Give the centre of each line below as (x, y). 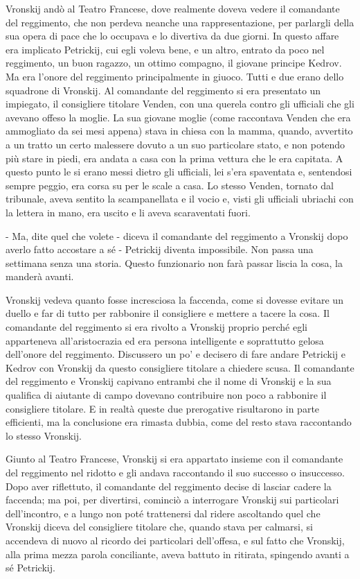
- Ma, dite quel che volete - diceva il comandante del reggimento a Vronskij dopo (177, 235)
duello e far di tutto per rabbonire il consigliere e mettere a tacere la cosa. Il (168, 313)
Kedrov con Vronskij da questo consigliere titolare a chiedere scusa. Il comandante (180, 367)
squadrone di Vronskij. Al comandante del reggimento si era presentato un (163, 90)
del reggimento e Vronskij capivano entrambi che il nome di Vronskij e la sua (169, 381)
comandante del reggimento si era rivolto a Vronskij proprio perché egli (156, 327)
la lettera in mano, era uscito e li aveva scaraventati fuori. (128, 212)
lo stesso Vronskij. (44, 435)
